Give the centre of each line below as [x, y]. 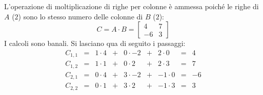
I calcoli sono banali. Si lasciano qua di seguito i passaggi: [95, 43]
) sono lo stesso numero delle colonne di [80, 16]
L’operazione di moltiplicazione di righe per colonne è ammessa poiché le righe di [131, 6]
